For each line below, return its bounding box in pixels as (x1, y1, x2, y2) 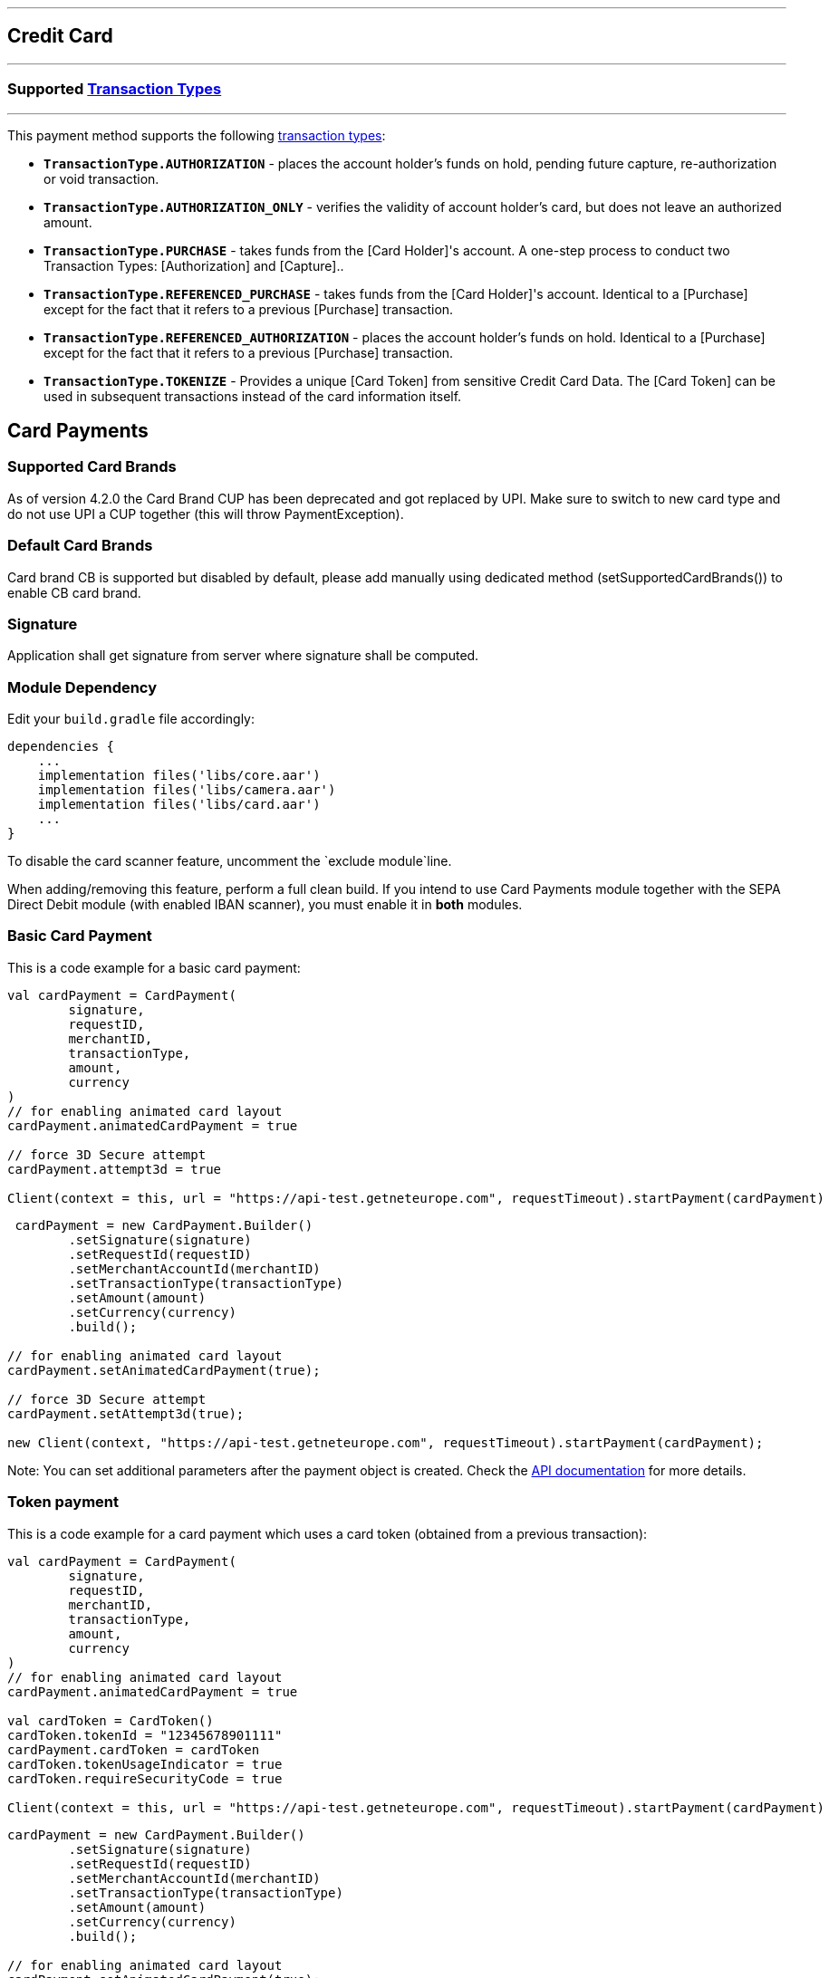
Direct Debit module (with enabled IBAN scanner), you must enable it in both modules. (7, 897, 523, 913)
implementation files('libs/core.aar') (37, 768, 321, 783)
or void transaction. (43, 170, 159, 187)
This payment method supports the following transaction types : (7, 127, 386, 143)
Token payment (7, 1493, 119, 1512)
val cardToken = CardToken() (7, 1713, 214, 1728)
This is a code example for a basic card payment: (7, 959, 301, 975)
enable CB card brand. (7, 584, 141, 600)
